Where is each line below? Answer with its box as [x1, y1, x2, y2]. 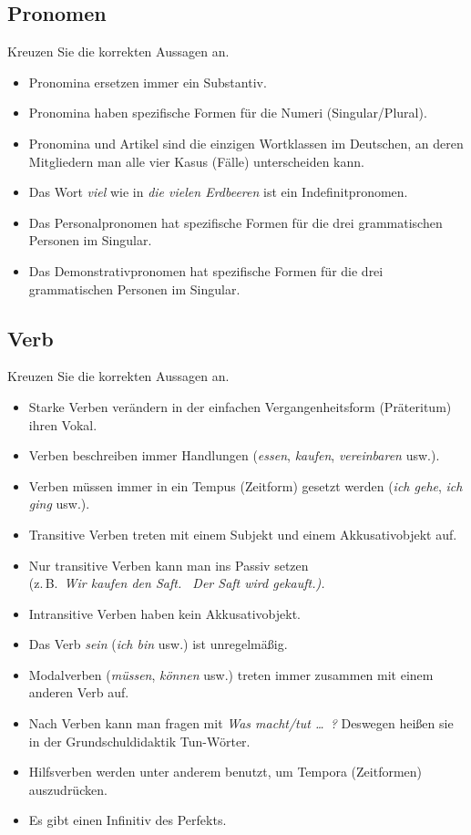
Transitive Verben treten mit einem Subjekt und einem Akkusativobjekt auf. [28, 524, 457, 543]
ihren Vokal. [28, 415, 97, 434]
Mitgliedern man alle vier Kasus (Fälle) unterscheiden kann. [28, 151, 364, 170]
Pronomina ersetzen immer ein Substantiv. [28, 72, 267, 91]
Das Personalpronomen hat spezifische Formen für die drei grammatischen [28, 212, 443, 232]
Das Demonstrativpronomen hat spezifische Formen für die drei [28, 261, 384, 280]
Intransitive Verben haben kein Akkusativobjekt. [28, 603, 301, 623]
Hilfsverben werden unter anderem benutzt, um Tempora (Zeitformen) [28, 762, 423, 781]
